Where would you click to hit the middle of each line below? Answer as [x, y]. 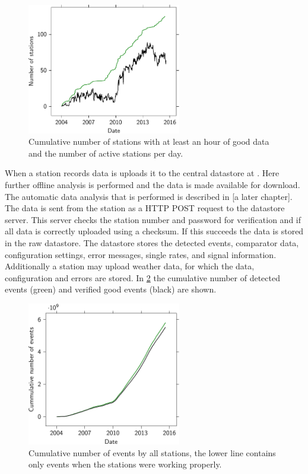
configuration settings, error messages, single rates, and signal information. [141, 254]
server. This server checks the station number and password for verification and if [153, 219]
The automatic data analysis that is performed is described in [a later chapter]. [149, 196]
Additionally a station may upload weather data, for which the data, [130, 266]
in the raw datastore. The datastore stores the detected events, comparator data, [152, 243]
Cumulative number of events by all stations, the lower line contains [152, 452]
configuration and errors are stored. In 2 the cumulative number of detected [143, 277]
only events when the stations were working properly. [125, 464]
